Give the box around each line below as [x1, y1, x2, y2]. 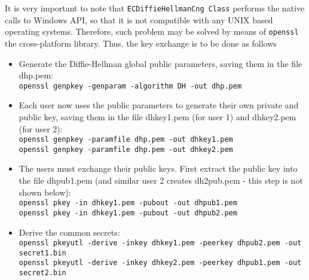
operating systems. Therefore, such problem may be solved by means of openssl [5, 25, 299, 38]
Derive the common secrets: [19, 226, 120, 238]
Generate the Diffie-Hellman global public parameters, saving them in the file [19, 57, 302, 69]
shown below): [19, 185, 71, 198]
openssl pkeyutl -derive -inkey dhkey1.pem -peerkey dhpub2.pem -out [19, 239, 302, 248]
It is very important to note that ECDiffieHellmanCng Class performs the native [5, 2, 305, 14]
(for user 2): [19, 122, 63, 135]
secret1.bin [19, 248, 66, 257]
